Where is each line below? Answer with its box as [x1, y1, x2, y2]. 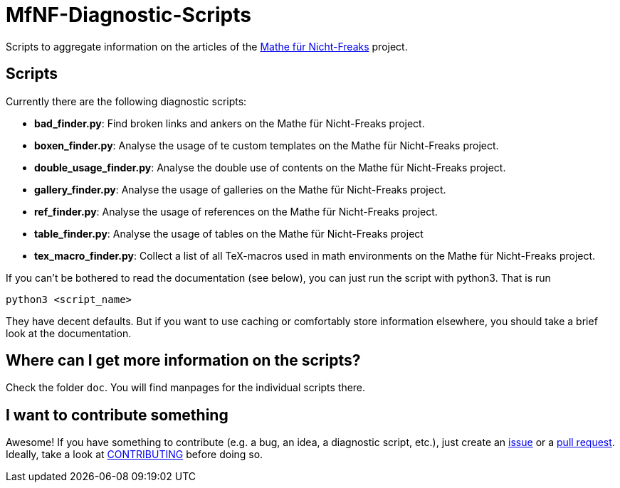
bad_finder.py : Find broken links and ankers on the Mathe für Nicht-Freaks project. [34, 117, 425, 129]
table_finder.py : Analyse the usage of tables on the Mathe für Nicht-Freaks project [34, 227, 424, 240]
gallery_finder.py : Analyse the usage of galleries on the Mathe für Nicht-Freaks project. [34, 183, 446, 196]
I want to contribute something [6, 405, 228, 424]
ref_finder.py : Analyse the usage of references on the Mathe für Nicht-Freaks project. [34, 205, 438, 218]
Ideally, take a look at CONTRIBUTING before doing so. [6, 448, 263, 461]
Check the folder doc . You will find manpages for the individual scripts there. [6, 381, 366, 394]
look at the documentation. [6, 327, 132, 339]
